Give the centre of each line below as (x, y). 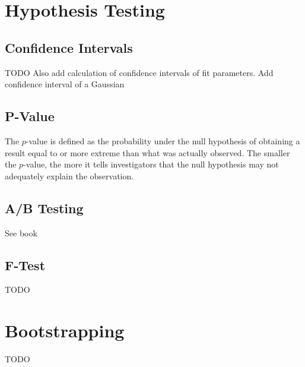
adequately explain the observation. (69, 175)
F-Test (25, 265)
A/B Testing (44, 208)
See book (21, 232)
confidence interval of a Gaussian (65, 84)
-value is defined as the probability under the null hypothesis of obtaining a (163, 140)
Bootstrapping (65, 330)
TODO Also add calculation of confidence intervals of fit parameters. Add (139, 72)
